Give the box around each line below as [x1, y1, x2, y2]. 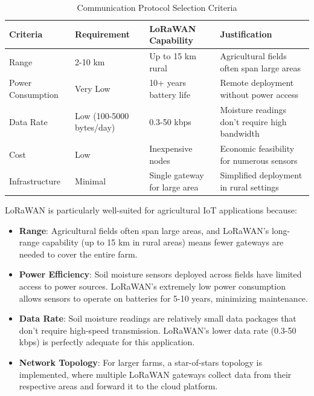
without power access [220, 88, 299, 101]
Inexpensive [149, 141, 193, 154]
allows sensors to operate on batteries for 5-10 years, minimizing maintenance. [19, 291, 308, 304]
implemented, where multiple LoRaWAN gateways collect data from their [19, 368, 292, 380]
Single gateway [149, 169, 204, 181]
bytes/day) [75, 121, 115, 134]
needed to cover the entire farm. [19, 247, 138, 260]
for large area [149, 180, 199, 193]
